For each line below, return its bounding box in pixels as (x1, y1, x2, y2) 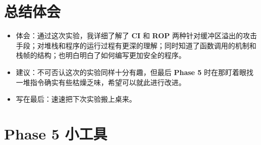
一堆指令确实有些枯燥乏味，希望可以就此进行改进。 (16, 77, 186, 87)
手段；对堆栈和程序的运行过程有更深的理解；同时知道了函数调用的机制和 (16, 40, 256, 50)
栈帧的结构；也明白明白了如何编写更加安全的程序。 (16, 50, 186, 60)
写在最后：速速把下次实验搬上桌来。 (16, 94, 136, 104)
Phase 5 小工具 (4, 123, 108, 143)
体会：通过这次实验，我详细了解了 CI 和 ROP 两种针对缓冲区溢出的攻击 (16, 30, 257, 41)
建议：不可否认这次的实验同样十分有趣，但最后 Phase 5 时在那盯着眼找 (16, 66, 254, 77)
